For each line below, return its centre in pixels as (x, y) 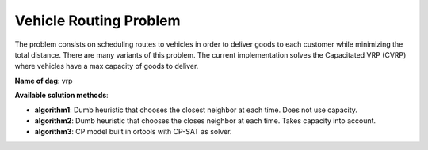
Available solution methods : (61, 96)
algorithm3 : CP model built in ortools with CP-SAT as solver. (133, 132)
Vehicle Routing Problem (98, 21)
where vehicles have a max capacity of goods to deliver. (107, 66)
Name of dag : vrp (44, 81)
